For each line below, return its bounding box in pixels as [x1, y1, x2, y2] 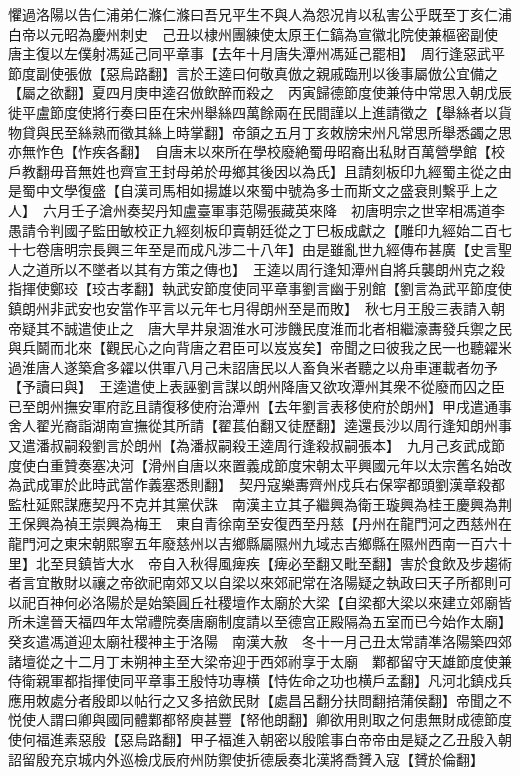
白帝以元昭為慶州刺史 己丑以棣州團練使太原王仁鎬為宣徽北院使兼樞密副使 [8, 23, 498, 44]
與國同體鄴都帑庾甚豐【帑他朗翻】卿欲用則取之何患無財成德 [91, 709, 484, 730]
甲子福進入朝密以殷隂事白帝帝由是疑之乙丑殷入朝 [189, 728, 512, 749]
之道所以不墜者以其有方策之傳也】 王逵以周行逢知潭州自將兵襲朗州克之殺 [21, 258, 505, 279]
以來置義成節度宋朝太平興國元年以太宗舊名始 [203, 454, 498, 475]
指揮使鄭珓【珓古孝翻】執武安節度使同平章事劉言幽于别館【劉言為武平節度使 [8, 278, 512, 299]
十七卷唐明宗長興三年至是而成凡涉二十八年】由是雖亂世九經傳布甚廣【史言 [8, 239, 498, 260]
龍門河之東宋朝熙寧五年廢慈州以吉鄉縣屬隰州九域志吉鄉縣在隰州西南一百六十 [8, 533, 512, 554]
